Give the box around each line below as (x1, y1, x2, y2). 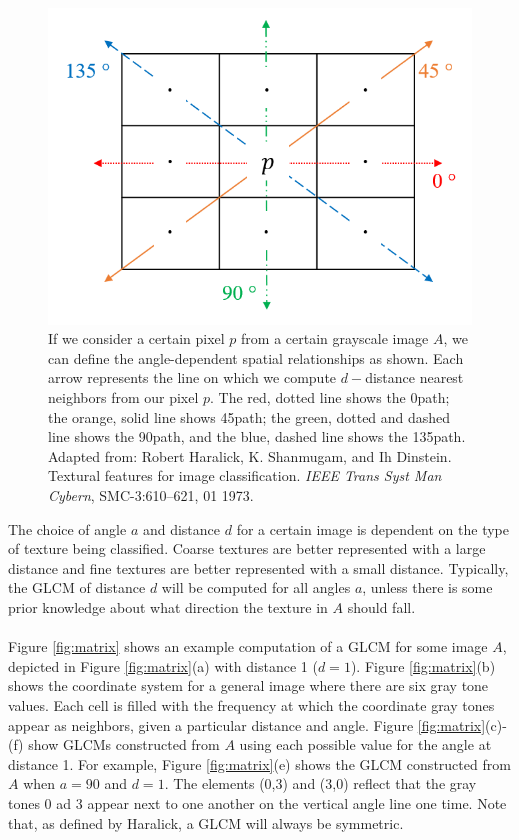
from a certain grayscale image (241, 328, 429, 349)
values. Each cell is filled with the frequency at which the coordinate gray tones (8, 694, 495, 715)
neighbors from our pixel (48, 387, 199, 408)
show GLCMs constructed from (28, 734, 220, 755)
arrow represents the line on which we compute (48, 367, 337, 388)
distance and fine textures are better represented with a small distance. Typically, (8, 557, 509, 578)
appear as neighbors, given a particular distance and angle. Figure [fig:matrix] (8, 714, 486, 735)
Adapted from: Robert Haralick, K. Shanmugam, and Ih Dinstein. (48, 445, 452, 466)
